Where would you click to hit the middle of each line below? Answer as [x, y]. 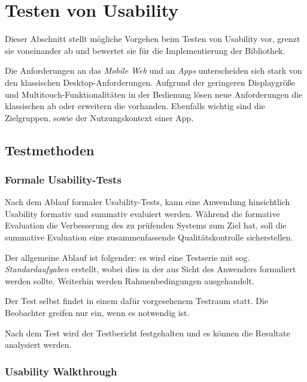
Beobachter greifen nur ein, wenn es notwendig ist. [97, 313]
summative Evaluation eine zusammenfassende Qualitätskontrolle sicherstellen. [149, 237]
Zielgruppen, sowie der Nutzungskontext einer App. [99, 117]
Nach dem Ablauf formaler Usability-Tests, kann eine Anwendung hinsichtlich [148, 202]
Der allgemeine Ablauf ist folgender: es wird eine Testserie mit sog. [127, 257]
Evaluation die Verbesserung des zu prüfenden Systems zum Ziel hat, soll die [146, 225]
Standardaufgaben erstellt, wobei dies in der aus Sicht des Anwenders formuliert [151, 269]
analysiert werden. [38, 345]
